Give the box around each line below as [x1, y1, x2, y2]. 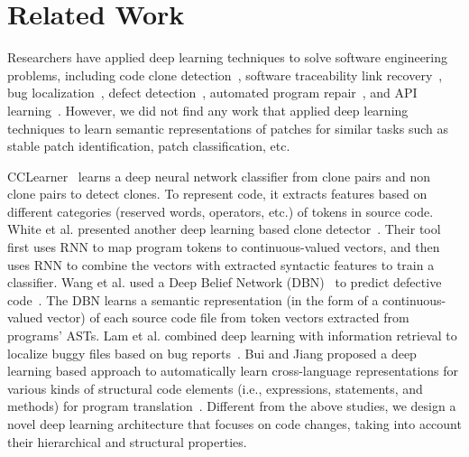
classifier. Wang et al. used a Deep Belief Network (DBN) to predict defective [7, 273, 442, 292]
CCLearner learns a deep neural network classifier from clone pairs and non [7, 166, 431, 185]
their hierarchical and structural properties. [7, 432, 247, 451]
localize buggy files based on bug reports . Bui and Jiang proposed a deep [7, 343, 417, 362]
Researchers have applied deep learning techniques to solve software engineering [7, 48, 448, 67]
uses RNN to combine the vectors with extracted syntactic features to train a [7, 255, 435, 274]
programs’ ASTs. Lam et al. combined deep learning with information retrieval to [7, 326, 457, 345]
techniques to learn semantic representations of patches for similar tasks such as [7, 118, 448, 137]
